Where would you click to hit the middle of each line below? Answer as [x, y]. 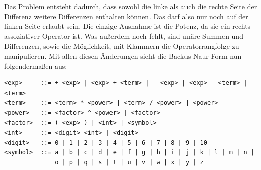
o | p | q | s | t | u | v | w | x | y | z [129, 162]
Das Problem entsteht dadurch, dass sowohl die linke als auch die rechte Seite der [131, 6]
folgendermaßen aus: [36, 66]
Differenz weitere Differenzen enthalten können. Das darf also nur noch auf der [126, 16]
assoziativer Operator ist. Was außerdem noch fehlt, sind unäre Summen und [124, 36]
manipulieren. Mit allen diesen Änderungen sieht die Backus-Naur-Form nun [123, 55]
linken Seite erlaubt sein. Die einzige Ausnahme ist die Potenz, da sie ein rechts [127, 26]
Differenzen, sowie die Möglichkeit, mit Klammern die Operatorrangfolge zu [122, 46]
